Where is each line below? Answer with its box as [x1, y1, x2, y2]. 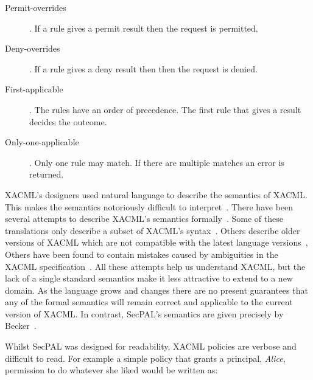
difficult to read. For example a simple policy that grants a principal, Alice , [5, 351, 286, 364]
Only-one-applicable [5, 136, 79, 148]
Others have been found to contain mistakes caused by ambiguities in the [5, 247, 278, 260]
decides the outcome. [29, 115, 107, 128]
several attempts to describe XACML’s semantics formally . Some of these [5, 212, 283, 225]
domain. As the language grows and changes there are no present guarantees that [5, 283, 308, 296]
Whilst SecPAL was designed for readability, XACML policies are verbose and [5, 340, 297, 353]
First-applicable [5, 83, 63, 95]
